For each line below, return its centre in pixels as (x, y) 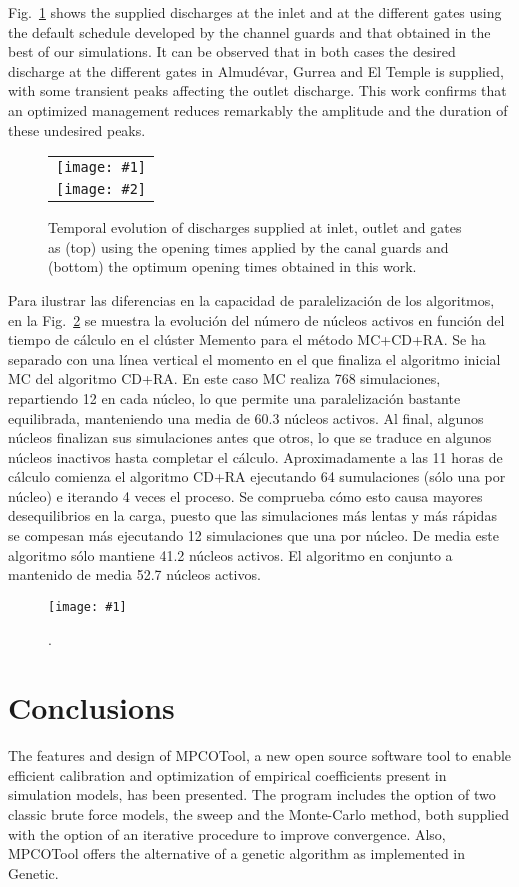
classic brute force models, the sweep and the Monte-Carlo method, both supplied (258, 814)
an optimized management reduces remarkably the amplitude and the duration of (258, 109)
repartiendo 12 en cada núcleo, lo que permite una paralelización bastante (234, 397)
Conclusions (91, 707)
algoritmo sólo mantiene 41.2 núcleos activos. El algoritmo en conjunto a (230, 554)
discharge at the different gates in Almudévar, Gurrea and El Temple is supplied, (256, 70)
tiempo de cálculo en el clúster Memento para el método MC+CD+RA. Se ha (247, 339)
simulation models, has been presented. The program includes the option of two (252, 794)
